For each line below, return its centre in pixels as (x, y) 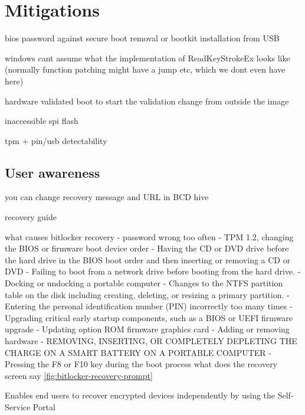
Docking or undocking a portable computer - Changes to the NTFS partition (144, 283)
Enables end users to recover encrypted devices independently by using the (140, 395)
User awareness (53, 172)
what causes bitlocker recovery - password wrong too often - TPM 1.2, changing (149, 236)
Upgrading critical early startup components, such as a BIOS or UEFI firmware (149, 317)
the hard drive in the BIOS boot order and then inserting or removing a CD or (148, 259)
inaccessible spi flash (42, 121)
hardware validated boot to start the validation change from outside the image (147, 101)
